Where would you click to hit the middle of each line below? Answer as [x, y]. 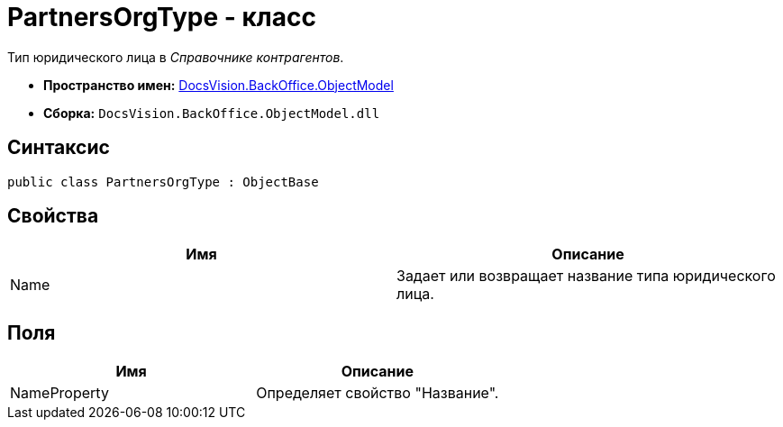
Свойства [53, 216]
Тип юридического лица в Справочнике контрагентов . [176, 57]
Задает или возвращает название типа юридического [586, 276]
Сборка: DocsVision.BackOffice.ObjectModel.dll [212, 113]
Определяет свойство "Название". [378, 393]
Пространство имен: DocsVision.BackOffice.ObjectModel [219, 85]
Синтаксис [59, 148]
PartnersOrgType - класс [162, 17]
